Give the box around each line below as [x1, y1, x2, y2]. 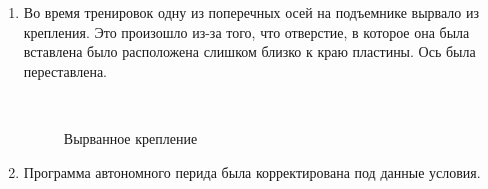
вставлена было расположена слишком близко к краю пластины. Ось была [23, 41, 476, 62]
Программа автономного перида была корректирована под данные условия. [23, 161, 481, 182]
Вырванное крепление [63, 127, 198, 148]
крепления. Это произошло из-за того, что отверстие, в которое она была [23, 21, 470, 42]
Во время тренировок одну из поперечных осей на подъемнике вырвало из [23, 2, 480, 22]
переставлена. [23, 60, 108, 81]
